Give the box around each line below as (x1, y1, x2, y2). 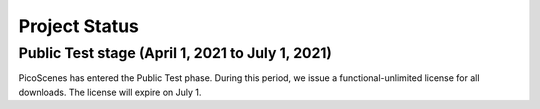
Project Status (18, 15, 140, 37)
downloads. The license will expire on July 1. (18, 86, 202, 98)
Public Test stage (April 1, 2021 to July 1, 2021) (18, 44, 332, 62)
